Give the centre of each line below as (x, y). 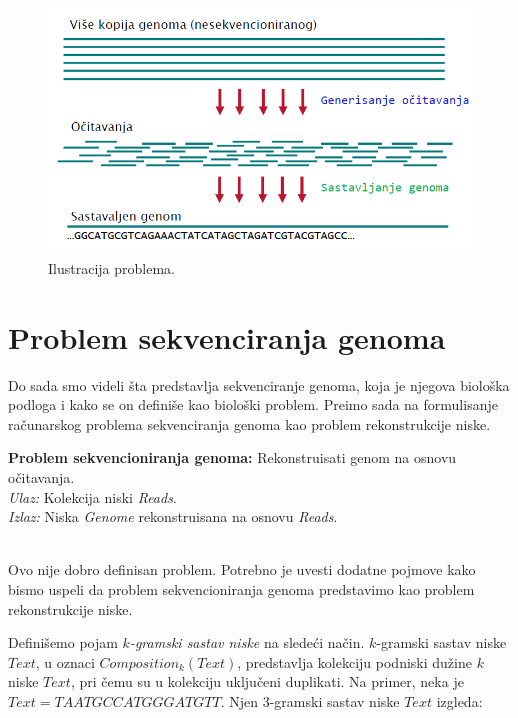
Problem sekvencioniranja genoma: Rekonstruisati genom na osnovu (232, 457)
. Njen (239, 700)
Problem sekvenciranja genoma (227, 336)
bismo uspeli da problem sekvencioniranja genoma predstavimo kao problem (241, 589)
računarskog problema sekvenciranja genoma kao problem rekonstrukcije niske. (249, 423)
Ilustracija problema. (111, 267)
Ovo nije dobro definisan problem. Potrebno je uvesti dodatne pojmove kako (242, 569)
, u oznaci (65, 661)
